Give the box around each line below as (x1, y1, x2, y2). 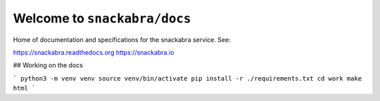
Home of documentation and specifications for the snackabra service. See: (13, 35, 232, 43)
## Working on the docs (13, 61, 84, 69)
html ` (13, 84, 36, 93)
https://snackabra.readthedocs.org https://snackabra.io (13, 48, 175, 56)
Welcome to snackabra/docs (13, 11, 191, 26)
